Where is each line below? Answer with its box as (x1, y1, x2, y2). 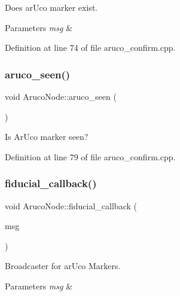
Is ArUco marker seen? (5, 130, 89, 143)
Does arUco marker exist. (5, 1, 98, 13)
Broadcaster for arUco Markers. (5, 260, 121, 272)
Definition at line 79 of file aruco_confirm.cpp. (5, 150, 176, 163)
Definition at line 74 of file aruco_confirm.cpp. (5, 41, 176, 54)
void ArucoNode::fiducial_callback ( (5, 199, 137, 212)
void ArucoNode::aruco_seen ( (5, 90, 117, 102)
